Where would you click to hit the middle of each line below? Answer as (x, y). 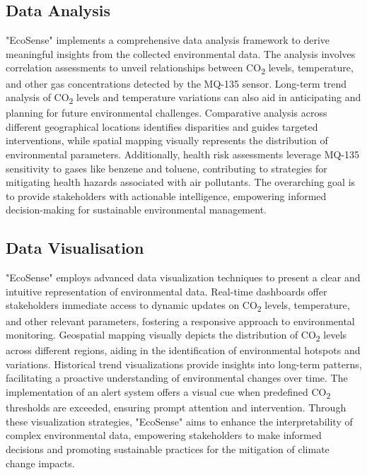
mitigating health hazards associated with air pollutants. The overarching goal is (181, 182)
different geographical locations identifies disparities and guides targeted (162, 126)
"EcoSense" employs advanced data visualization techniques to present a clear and (183, 277)
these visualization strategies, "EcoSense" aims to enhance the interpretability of (179, 421)
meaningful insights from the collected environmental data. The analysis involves (181, 53)
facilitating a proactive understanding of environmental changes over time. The (177, 378)
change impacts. (40, 463)
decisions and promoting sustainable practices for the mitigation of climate (168, 448)
